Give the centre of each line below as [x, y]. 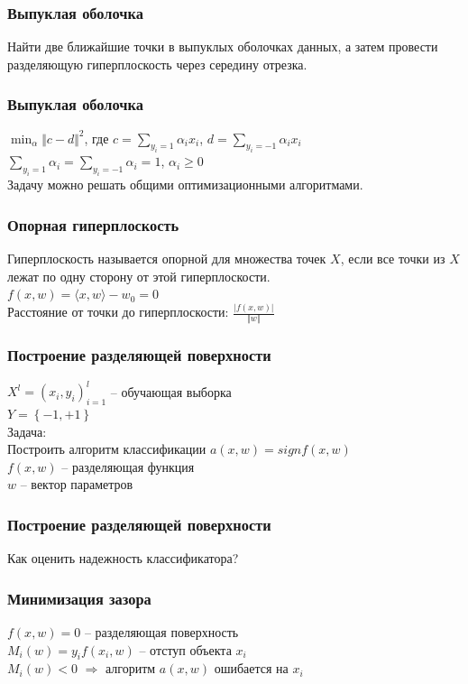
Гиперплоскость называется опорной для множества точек [167, 258]
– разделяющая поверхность [161, 631]
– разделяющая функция [128, 466]
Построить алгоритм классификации [107, 449]
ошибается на [251, 668]
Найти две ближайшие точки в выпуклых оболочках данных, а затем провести [223, 46]
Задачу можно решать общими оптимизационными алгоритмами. [185, 185]
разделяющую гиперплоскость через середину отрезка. [157, 64]
